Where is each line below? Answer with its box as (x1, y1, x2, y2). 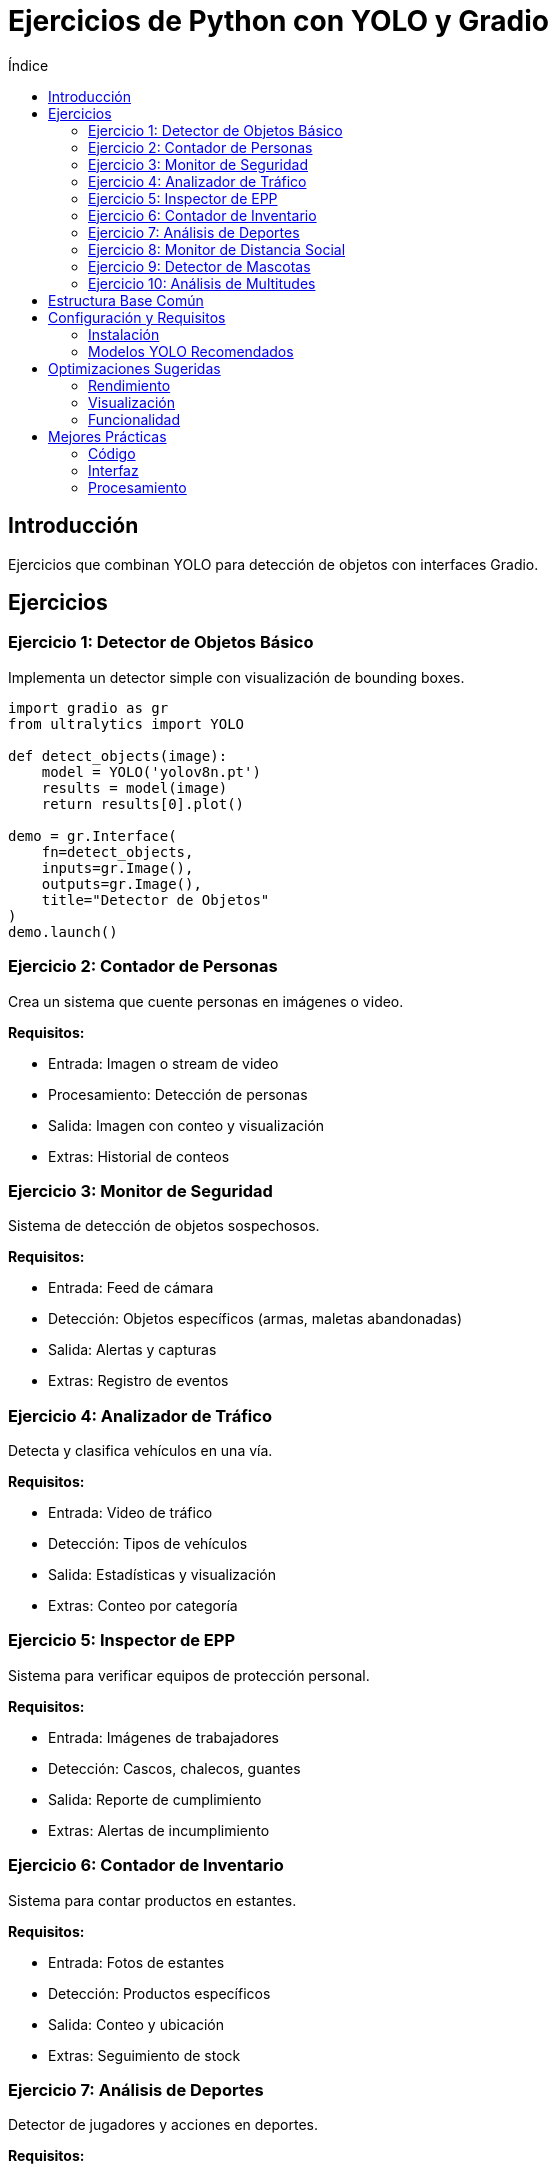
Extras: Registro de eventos (48, 1372, 229, 1390)
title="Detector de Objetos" (41, 891, 270, 908)
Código (88, 444, 136, 462)
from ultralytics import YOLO (8, 715, 245, 732)
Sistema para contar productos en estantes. (8, 1891, 297, 1909)
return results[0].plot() (41, 795, 245, 812)
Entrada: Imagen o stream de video (48, 1054, 279, 1072)
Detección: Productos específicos (48, 1984, 271, 2002)
